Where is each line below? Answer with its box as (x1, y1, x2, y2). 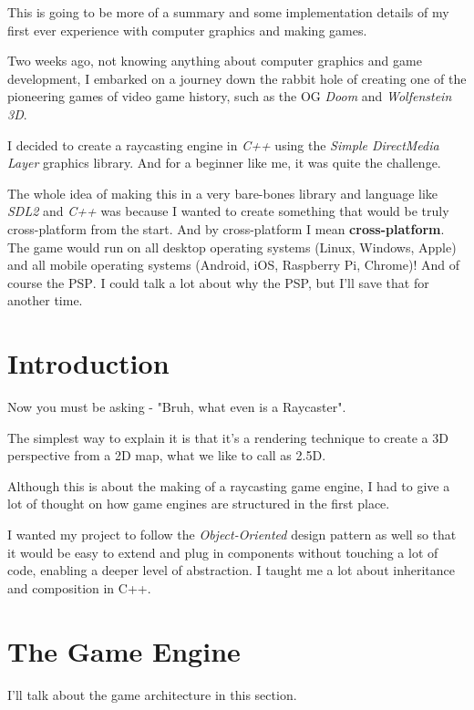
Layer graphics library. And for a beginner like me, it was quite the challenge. (7, 153, 441, 172)
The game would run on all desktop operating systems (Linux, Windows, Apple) (7, 237, 457, 256)
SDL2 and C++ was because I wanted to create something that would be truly (7, 201, 449, 221)
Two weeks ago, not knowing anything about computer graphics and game (7, 51, 422, 70)
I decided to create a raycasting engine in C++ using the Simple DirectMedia (7, 135, 439, 154)
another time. (7, 291, 83, 310)
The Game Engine (7, 632, 241, 669)
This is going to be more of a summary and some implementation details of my (7, 3, 449, 21)
